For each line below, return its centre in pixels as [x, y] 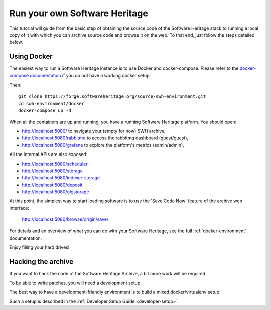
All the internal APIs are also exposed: [48, 154]
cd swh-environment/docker [51, 103]
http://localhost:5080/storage [52, 171]
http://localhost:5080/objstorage [56, 192]
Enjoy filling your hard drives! [39, 247]
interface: [19, 208]
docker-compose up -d [45, 110]
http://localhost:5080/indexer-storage [61, 178]
